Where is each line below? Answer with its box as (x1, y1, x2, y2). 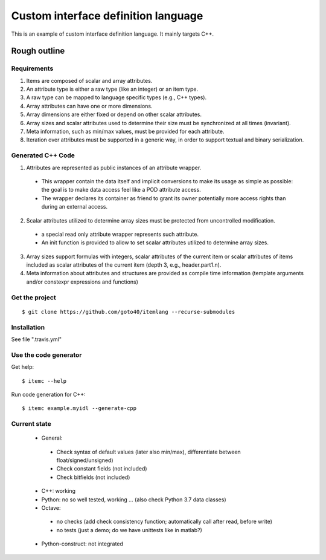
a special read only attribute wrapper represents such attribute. (41, 230, 199, 238)
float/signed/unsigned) (56, 457, 114, 464)
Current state (11, 420, 51, 428)
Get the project (11, 293, 57, 302)
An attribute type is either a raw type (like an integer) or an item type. (26, 85, 199, 93)
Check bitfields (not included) (56, 474, 130, 481)
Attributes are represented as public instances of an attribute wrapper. (26, 164, 202, 171)
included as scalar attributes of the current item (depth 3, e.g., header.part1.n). (26, 261, 222, 269)
